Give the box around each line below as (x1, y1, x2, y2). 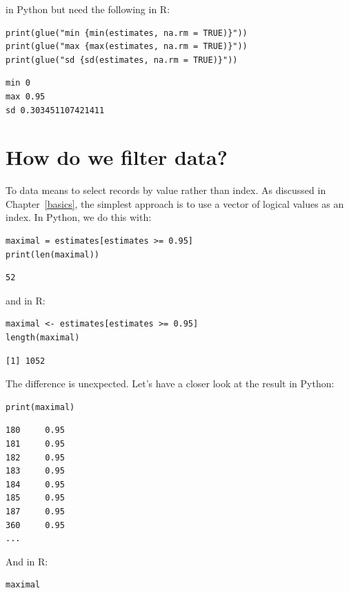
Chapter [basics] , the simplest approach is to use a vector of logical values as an (6, 196, 344, 211)
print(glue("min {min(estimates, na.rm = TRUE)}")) (6, 28, 248, 38)
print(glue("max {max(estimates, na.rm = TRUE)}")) (6, 41, 248, 52)
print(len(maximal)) (6, 249, 100, 260)
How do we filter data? (6, 143, 228, 171)
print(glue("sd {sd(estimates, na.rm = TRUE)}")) (6, 55, 238, 65)
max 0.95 (6, 91, 46, 101)
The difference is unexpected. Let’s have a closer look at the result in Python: (6, 376, 335, 391)
